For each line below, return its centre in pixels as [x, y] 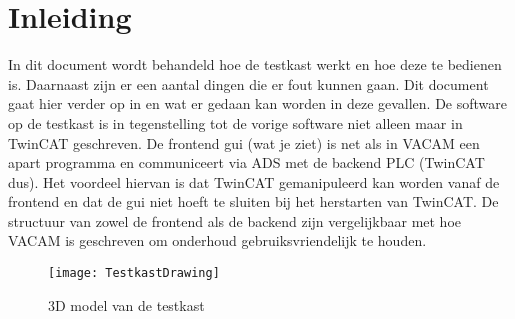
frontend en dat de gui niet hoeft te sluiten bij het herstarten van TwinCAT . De [253, 201]
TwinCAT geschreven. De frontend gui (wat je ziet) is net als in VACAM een [244, 142]
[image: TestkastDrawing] [134, 273]
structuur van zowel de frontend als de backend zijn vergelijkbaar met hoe [235, 220]
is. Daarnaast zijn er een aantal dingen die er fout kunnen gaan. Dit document [248, 83]
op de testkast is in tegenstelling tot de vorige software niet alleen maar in [235, 122]
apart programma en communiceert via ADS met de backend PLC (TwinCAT [246, 162]
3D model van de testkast [126, 304]
